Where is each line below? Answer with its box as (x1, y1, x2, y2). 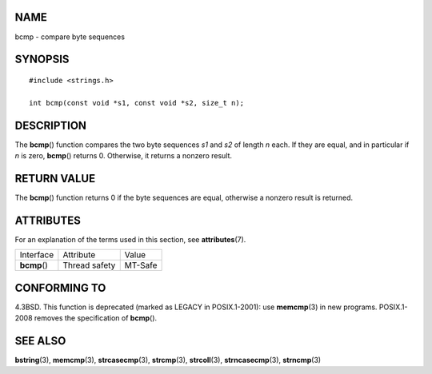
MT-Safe (124, 260, 158, 271)
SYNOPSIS (14, 53, 70, 66)
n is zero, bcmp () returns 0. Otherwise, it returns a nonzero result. (14, 151, 232, 160)
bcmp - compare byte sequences (14, 32, 126, 42)
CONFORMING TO (14, 280, 106, 295)
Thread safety (62, 260, 116, 271)
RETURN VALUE (14, 172, 96, 185)
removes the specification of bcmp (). (34, 313, 158, 323)
